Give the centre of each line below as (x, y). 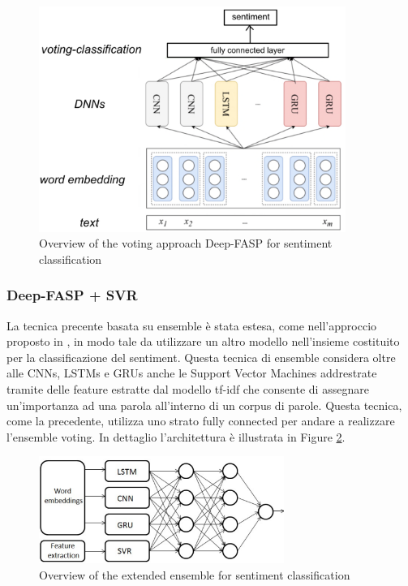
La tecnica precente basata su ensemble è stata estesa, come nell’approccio (192, 325)
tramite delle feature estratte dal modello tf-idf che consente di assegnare (188, 388)
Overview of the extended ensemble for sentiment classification (195, 574)
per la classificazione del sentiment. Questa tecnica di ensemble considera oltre (201, 357)
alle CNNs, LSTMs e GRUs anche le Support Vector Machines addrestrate (192, 373)
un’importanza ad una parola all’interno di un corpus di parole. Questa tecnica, (204, 405)
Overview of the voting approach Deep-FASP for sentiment (186, 243)
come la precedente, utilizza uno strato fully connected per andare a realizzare (201, 421)
